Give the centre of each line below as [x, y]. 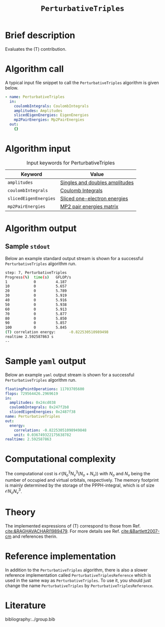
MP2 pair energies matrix [89, 206]
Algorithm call [34, 69]
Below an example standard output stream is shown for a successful [74, 258]
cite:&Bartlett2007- [140, 531]
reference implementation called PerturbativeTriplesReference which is [78, 575]
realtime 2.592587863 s [29, 337]
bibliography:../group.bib [30, 619]
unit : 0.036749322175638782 [42, 435]
